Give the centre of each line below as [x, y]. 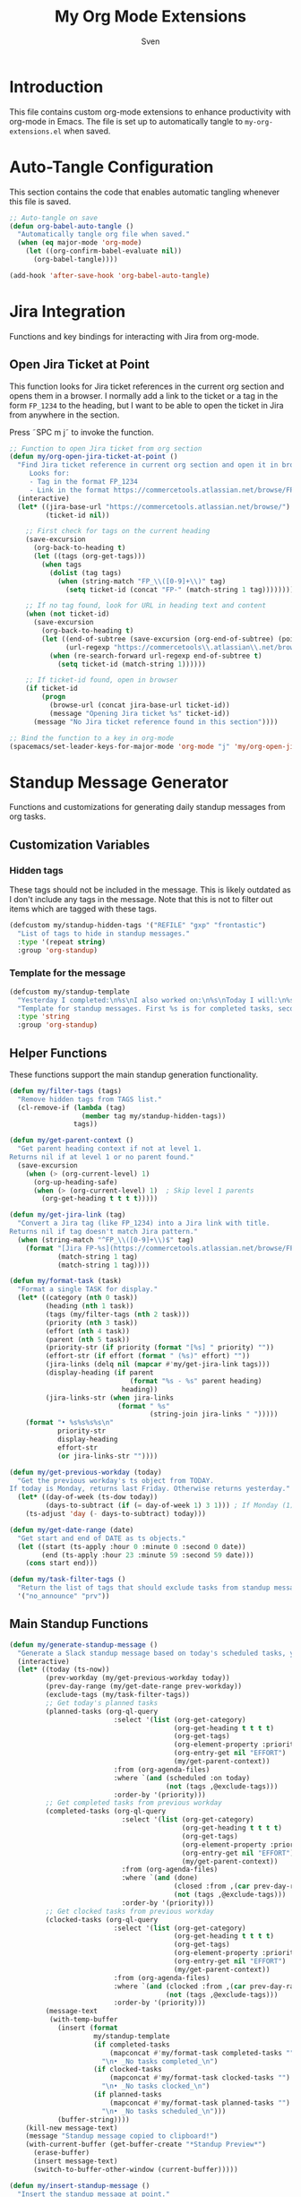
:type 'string [43, 1017]
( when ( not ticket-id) [68, 614]
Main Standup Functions [79, 1624]
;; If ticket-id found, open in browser [102, 680]
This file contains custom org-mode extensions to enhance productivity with [150, 112]
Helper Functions [58, 1053]
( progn [54, 697]
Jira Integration [68, 311]
